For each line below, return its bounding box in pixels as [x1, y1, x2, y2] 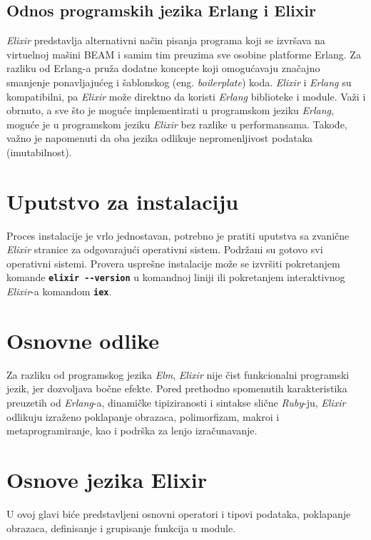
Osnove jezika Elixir [6, 465, 208, 494]
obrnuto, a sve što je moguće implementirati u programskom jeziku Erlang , [6, 103, 334, 118]
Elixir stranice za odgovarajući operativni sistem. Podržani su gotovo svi [6, 242, 323, 257]
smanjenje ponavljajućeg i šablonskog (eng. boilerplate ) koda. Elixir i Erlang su [6, 74, 352, 89]
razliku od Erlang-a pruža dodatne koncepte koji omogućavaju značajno [6, 61, 320, 76]
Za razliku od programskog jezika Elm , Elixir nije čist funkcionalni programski [6, 367, 350, 382]
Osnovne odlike [6, 325, 159, 355]
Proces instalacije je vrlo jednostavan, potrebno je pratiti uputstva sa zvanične [6, 228, 350, 243]
